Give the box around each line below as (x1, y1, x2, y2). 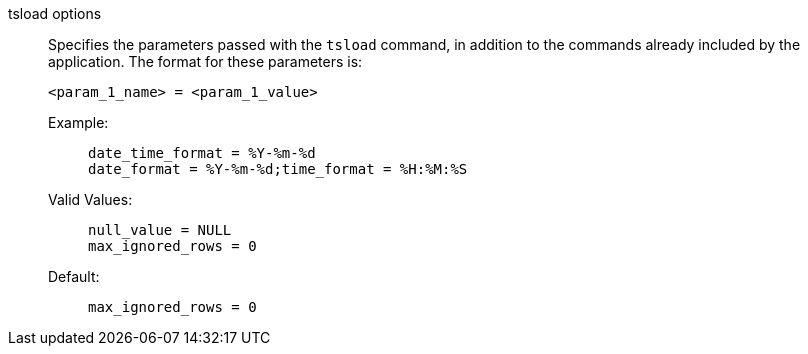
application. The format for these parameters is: (48, 53, 363, 70)
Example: (48, 114, 109, 131)
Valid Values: (48, 191, 133, 208)
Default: (48, 268, 100, 285)
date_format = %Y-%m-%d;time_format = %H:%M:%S (88, 161, 468, 177)
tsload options (8, 5, 102, 22)
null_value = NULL (88, 222, 232, 238)
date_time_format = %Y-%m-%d (88, 145, 316, 161)
